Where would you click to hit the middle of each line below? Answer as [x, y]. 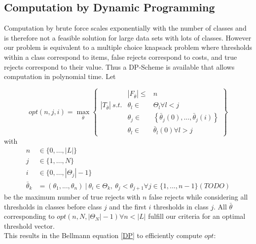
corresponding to [29, 216]
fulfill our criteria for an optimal [197, 216]
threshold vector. [29, 225]
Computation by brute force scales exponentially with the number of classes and [125, 28]
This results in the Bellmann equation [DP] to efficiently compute [103, 235]
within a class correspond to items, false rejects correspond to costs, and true [121, 57]
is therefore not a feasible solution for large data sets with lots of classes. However [128, 37]
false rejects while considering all [199, 196]
